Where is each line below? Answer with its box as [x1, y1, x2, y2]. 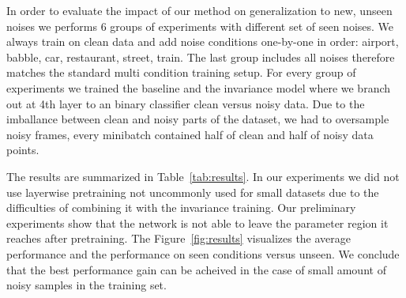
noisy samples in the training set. [6, 277, 167, 293]
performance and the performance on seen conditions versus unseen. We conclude [6, 245, 400, 262]
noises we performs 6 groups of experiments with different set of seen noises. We [6, 17, 394, 34]
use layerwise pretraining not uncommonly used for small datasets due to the [6, 183, 379, 200]
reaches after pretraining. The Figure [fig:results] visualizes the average [6, 230, 351, 247]
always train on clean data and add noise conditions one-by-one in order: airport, [6, 33, 399, 50]
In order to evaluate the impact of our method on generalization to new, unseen [6, 2, 393, 18]
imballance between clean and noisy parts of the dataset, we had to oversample [6, 111, 389, 127]
